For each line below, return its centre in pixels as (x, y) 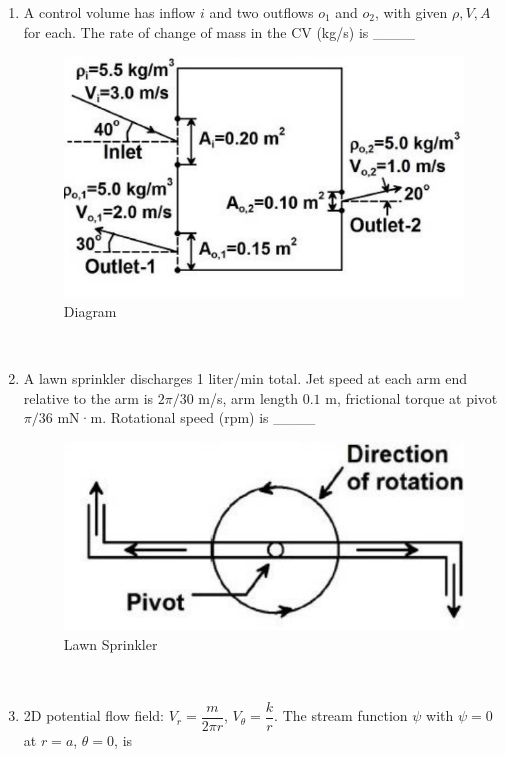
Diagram (90, 310)
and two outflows (261, 12)
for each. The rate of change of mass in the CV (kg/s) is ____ (219, 31)
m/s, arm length (248, 397)
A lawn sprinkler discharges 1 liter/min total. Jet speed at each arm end (245, 378)
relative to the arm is (88, 397)
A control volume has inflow (109, 12)
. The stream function (341, 715)
